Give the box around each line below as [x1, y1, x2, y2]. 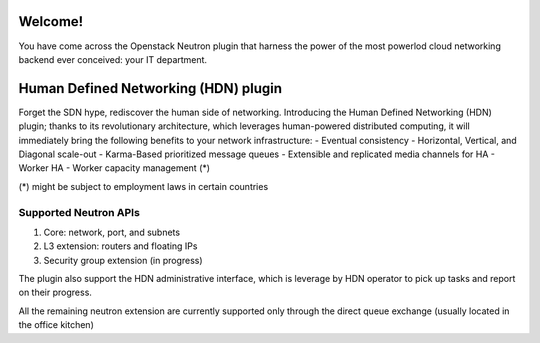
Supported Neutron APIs [18, 205, 140, 219]
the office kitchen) [18, 319, 94, 331]
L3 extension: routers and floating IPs [43, 240, 198, 252]
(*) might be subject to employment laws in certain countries [18, 180, 269, 192]
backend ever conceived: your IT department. [18, 53, 208, 65]
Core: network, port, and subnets [43, 226, 180, 238]
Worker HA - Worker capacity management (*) [18, 162, 210, 174]
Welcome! [18, 13, 84, 30]
